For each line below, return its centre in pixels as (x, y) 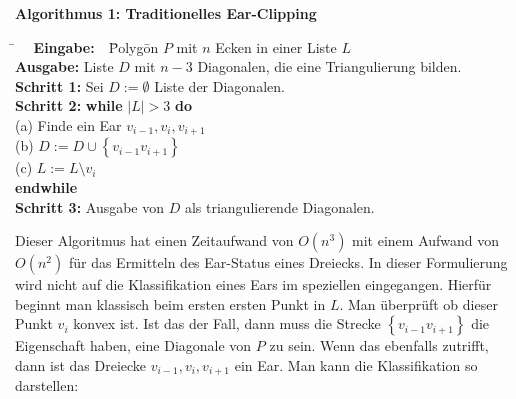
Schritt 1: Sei (59, 85)
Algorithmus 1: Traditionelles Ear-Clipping (166, 13)
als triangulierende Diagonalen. (279, 206)
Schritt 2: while (69, 105)
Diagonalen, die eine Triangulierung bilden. (329, 66)
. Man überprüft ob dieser (418, 303)
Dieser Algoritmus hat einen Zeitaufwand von (154, 240)
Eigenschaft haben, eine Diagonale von (133, 345)
